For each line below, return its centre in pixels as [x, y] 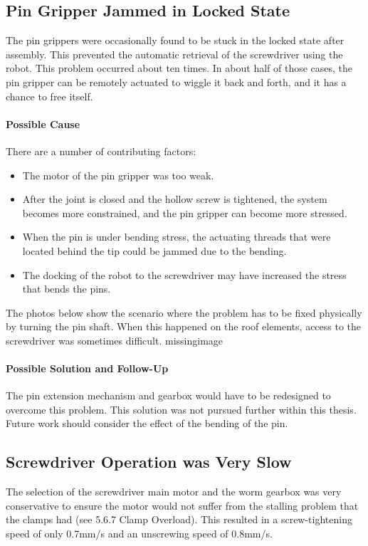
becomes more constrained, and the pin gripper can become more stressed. [185, 212]
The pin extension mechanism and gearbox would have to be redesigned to [168, 395]
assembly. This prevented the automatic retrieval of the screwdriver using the [174, 54]
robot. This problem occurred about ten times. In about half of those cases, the [179, 68]
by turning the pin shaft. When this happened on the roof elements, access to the [184, 326]
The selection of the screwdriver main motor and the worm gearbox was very [174, 492]
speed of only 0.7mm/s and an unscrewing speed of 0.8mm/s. [139, 534]
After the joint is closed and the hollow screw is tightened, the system [175, 199]
